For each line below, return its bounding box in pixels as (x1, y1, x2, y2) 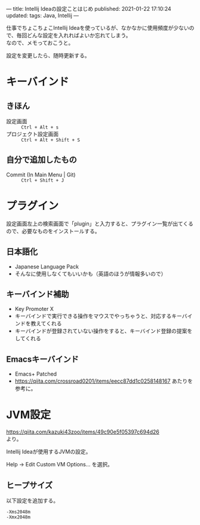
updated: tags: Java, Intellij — (6, 12, 79, 19)
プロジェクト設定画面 (6, 130, 59, 138)
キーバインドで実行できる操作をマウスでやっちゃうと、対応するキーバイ (14, 313, 193, 320)
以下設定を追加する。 (6, 497, 59, 504)
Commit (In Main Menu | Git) (6, 171, 76, 178)
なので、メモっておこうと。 (6, 39, 74, 46)
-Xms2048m (6, 509, 31, 515)
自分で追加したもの (6, 155, 77, 165)
